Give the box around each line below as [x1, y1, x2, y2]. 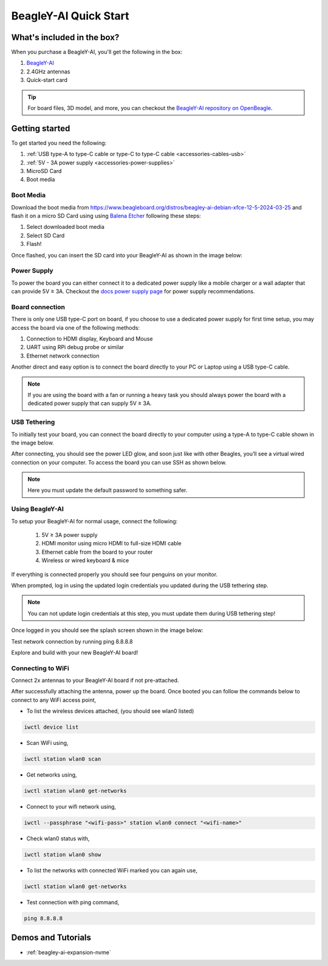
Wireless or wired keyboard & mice [41, 557, 129, 564]
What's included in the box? [11, 32, 120, 43]
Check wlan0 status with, [26, 835, 90, 842]
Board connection [11, 302, 66, 311]
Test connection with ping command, [26, 899, 120, 906]
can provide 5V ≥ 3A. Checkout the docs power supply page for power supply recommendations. [11, 288, 255, 295]
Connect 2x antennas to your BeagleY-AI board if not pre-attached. [11, 677, 179, 684]
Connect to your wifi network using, [26, 803, 117, 811]
